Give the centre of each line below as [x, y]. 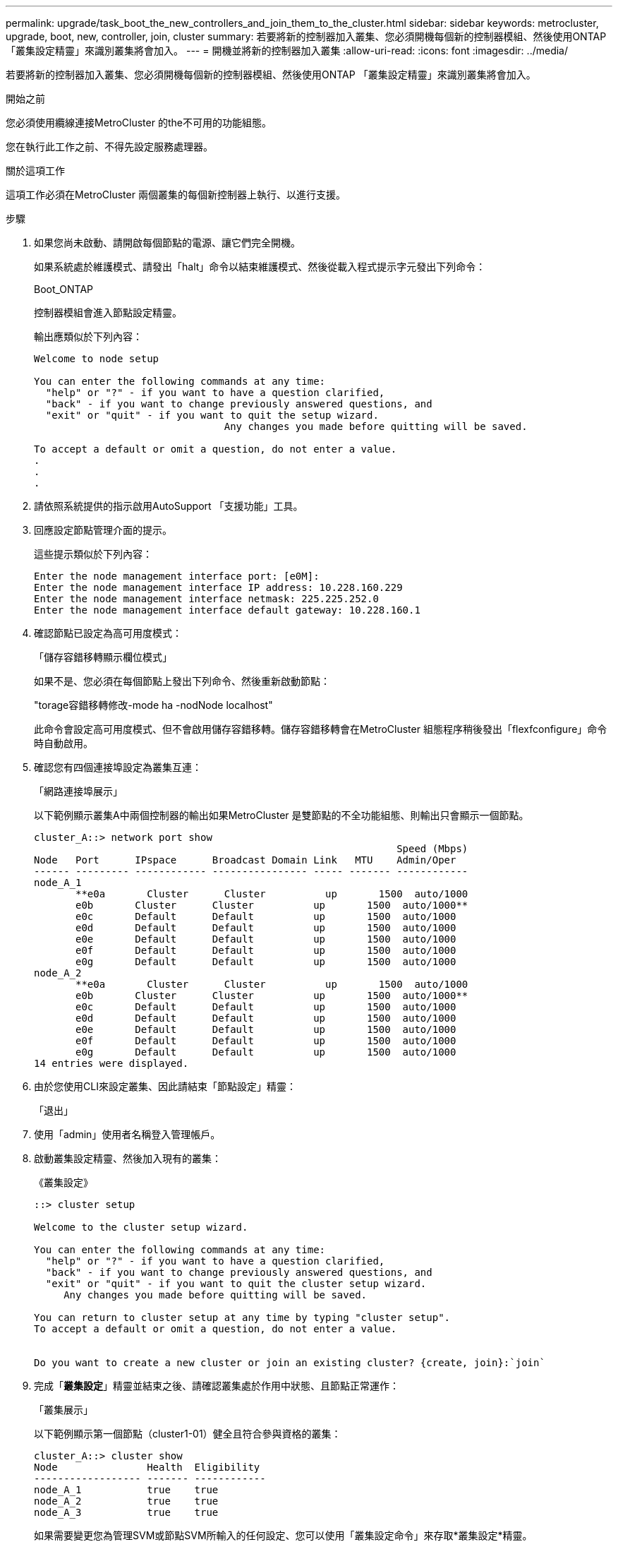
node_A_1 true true [126, 1490]
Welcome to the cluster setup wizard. [141, 1227]
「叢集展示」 [63, 1410]
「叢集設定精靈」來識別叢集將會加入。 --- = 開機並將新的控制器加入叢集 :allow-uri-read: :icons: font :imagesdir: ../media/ [287, 50]
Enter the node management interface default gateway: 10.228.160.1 [227, 610]
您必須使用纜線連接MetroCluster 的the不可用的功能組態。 [139, 122]
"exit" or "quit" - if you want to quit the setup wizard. [212, 415]
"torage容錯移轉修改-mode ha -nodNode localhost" [153, 705]
